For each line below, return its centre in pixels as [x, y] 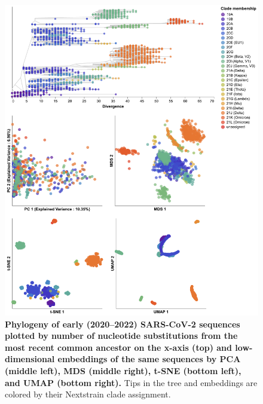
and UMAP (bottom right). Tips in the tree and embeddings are [131, 382]
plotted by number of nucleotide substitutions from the [121, 336]
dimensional [30, 359]
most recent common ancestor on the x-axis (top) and [118, 347]
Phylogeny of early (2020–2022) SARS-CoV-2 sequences [123, 324]
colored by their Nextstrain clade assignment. [88, 394]
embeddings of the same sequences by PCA [149, 359]
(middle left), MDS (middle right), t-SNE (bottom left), [123, 370]
